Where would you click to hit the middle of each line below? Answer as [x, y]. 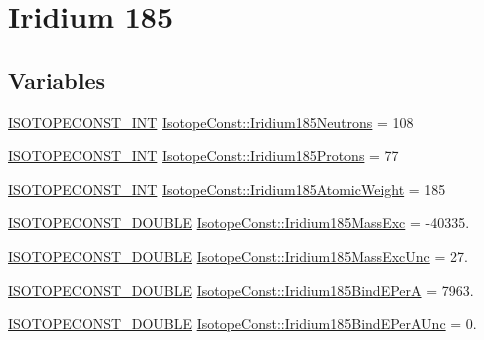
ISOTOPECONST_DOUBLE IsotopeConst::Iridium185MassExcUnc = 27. [238, 255]
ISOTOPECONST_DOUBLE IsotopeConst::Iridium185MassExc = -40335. [239, 222]
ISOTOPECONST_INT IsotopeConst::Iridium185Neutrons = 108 [211, 121]
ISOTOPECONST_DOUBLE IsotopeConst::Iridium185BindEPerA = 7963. [241, 289]
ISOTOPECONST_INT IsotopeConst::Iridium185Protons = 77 [203, 155]
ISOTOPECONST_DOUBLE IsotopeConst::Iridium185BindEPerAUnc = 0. [242, 323]
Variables [57, 79]
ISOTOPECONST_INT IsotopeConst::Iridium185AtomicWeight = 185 [227, 188]
